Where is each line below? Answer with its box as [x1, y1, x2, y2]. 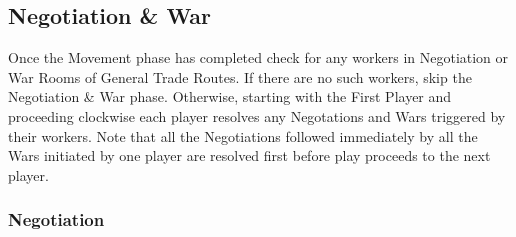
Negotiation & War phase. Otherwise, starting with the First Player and [8, 86, 452, 107]
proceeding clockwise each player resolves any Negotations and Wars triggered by [8, 105, 506, 126]
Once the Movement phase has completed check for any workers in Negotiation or [8, 47, 509, 68]
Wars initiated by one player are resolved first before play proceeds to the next [8, 145, 491, 166]
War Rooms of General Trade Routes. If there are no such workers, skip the [8, 66, 472, 87]
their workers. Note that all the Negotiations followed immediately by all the [8, 125, 478, 146]
